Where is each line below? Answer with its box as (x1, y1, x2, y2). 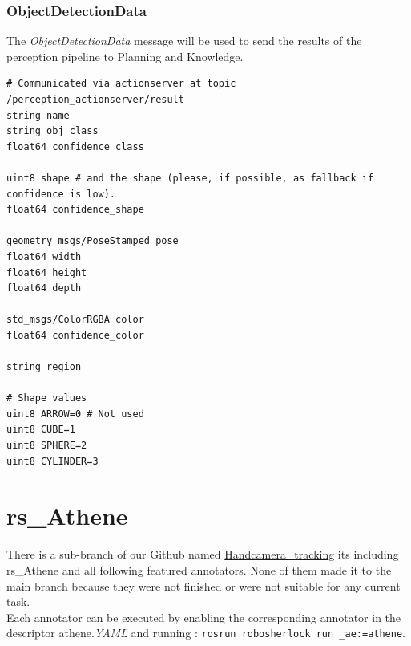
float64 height (6, 266, 87, 278)
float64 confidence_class (6, 140, 144, 152)
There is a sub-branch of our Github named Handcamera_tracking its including (6, 546, 399, 563)
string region (6, 361, 82, 373)
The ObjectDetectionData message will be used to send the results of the (6, 32, 362, 49)
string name (6, 109, 70, 121)
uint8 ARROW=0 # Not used (6, 408, 144, 420)
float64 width (6, 250, 82, 262)
